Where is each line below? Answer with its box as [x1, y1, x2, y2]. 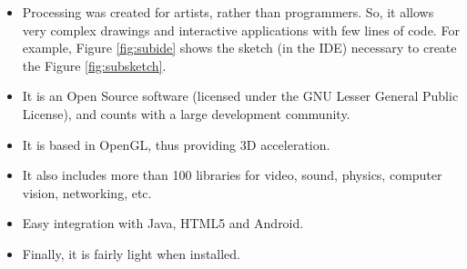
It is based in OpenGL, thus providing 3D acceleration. [22, 134, 330, 154]
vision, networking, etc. [22, 183, 152, 202]
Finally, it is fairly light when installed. [22, 244, 241, 263]
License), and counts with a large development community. [22, 104, 350, 123]
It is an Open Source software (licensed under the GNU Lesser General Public [22, 86, 459, 105]
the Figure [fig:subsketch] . [22, 55, 167, 75]
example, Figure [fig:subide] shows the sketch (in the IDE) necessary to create [22, 38, 457, 57]
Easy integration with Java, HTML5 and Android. [22, 214, 304, 233]
